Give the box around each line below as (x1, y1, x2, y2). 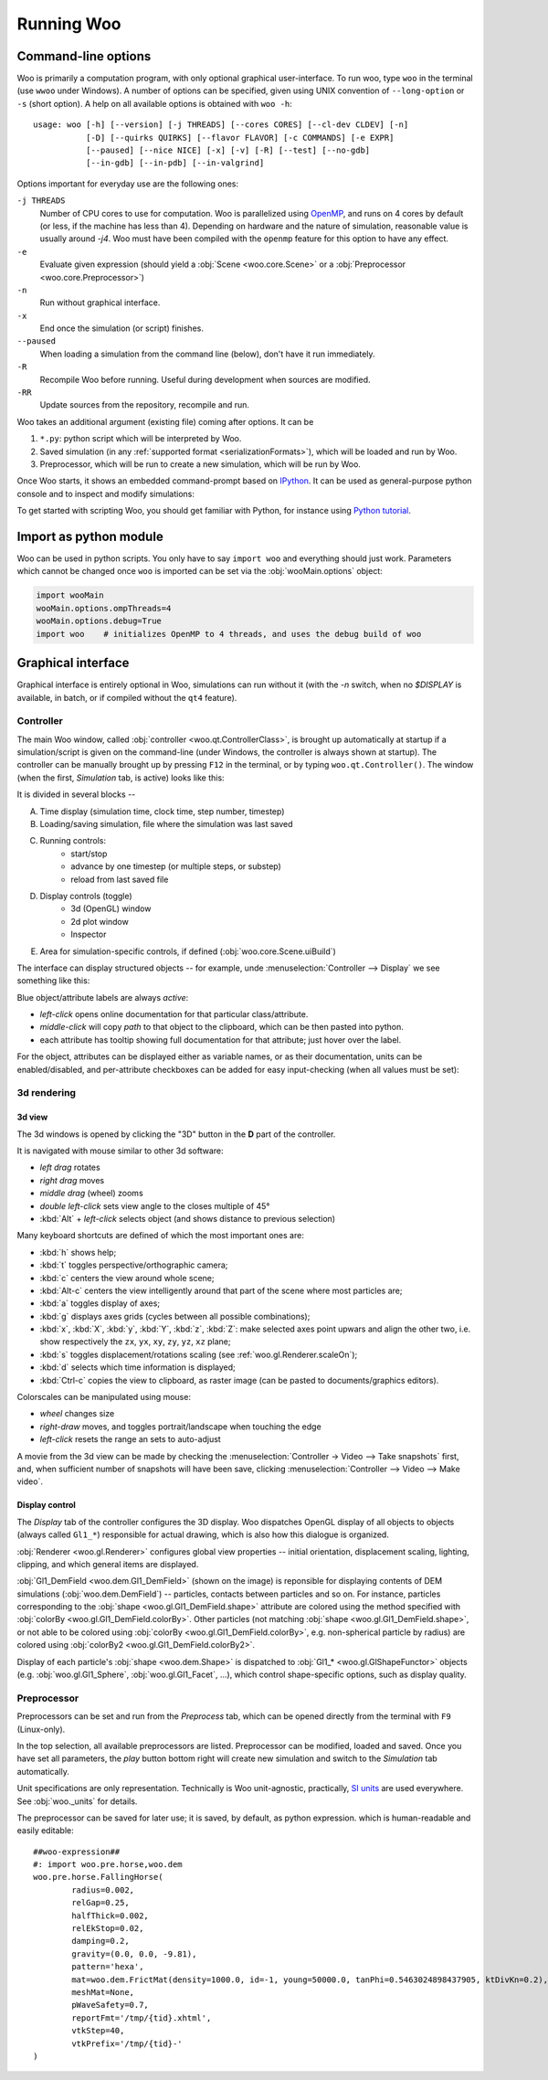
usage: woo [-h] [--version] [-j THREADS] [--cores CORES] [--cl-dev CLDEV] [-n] (33, 120, 409, 130)
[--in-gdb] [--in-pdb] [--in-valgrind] (85, 158, 265, 168)
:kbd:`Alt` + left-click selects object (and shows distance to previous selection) (39, 1213, 336, 1224)
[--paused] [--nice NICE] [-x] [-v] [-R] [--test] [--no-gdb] (85, 145, 371, 155)
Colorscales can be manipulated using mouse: (16, 1392, 192, 1403)
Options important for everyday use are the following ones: (16, 178, 239, 189)
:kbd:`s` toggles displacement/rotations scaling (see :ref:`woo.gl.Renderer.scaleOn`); (39, 1349, 358, 1360)
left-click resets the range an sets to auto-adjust (39, 1434, 221, 1445)
